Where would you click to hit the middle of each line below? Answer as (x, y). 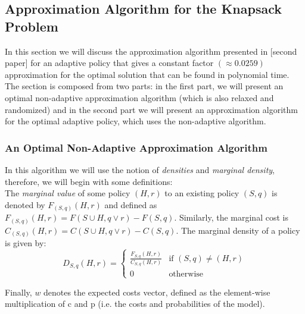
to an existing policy (202, 193)
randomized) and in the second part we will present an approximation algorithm (151, 109)
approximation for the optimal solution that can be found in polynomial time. (147, 74)
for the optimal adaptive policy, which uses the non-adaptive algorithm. (136, 121)
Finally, (18, 292)
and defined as (131, 204)
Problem (32, 26)
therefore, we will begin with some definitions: (89, 181)
